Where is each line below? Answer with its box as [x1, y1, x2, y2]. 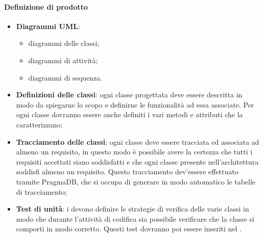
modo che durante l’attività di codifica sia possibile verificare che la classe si [16, 213, 254, 224]
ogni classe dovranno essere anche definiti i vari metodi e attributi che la [16, 109, 243, 120]
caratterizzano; [16, 119, 63, 129]
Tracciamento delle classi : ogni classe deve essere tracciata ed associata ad [16, 136, 259, 147]
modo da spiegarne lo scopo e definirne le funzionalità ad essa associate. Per [16, 99, 254, 110]
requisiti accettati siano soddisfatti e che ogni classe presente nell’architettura [16, 156, 259, 167]
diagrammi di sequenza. [28, 72, 102, 83]
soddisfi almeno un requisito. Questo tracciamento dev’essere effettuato [16, 166, 238, 177]
